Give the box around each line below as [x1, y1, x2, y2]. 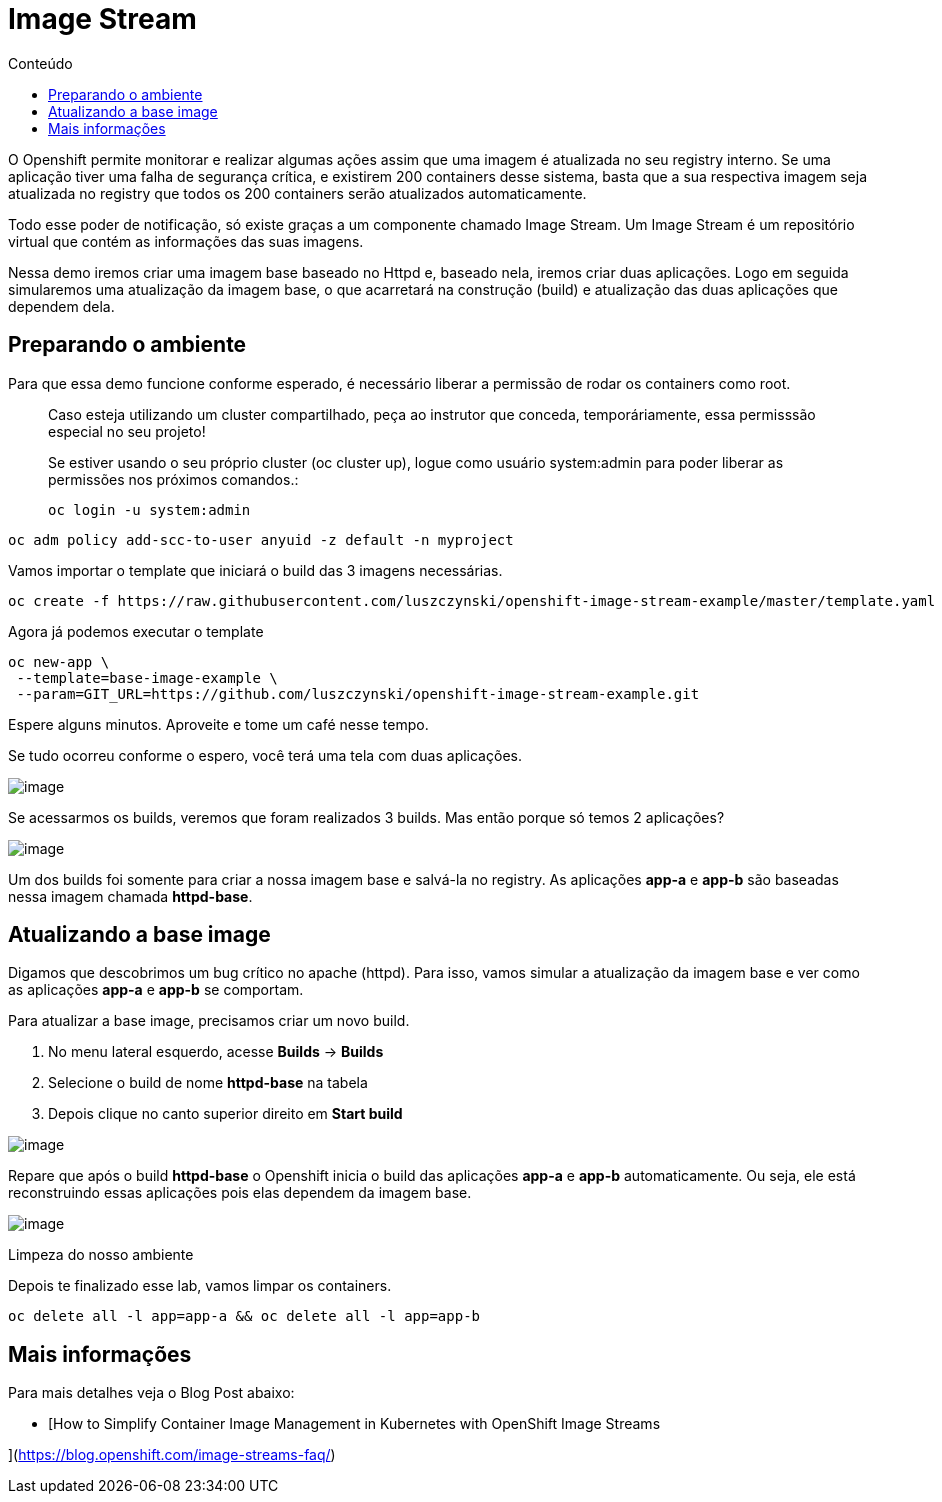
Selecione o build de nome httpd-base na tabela [48, 1074, 368, 1092]
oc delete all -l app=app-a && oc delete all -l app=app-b [8, 1308, 481, 1325]
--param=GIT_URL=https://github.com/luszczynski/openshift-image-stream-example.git [16, 685, 700, 702]
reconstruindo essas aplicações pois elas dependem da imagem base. [8, 1184, 472, 1202]
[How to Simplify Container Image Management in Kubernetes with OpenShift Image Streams [48, 1415, 661, 1433]
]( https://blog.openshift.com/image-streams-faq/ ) [8, 1446, 336, 1464]
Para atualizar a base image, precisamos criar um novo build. [8, 1012, 410, 1030]
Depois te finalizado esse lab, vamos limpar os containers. [8, 1277, 392, 1295]
